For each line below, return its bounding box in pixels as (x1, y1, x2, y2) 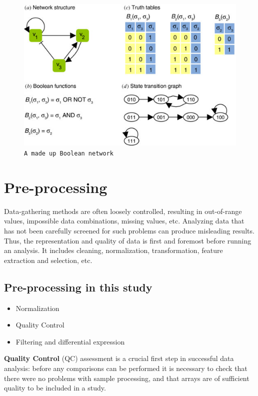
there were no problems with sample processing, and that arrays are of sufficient (4, 372, 249, 383)
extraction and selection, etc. (4, 254, 92, 265)
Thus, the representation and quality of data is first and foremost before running (4, 235, 251, 245)
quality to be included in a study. (4, 382, 106, 393)
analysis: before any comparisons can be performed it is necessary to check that (4, 362, 247, 373)
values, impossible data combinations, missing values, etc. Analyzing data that (4, 215, 244, 226)
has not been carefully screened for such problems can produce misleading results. (4, 225, 254, 236)
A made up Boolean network (24, 150, 113, 157)
